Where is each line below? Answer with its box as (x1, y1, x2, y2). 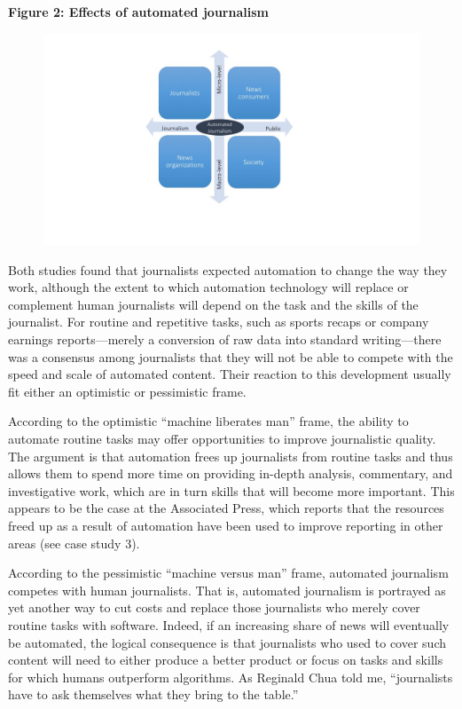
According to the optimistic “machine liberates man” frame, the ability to (8, 412, 409, 430)
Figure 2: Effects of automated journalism (8, 3, 269, 20)
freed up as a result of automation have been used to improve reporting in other (8, 516, 443, 534)
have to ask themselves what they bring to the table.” (8, 685, 299, 704)
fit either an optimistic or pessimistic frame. (8, 382, 247, 400)
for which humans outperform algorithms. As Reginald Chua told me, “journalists (8, 667, 453, 686)
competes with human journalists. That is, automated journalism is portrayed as (8, 580, 446, 599)
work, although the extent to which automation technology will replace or (8, 278, 409, 296)
